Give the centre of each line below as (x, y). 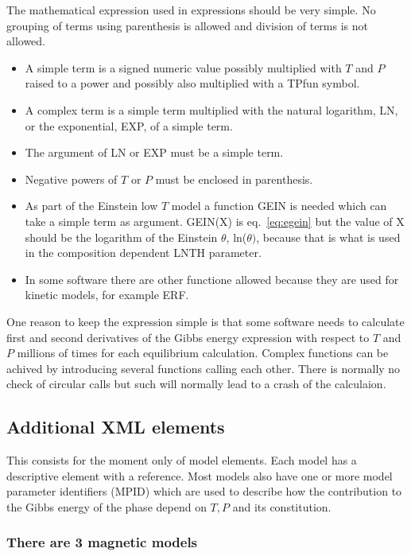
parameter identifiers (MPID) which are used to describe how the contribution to (204, 491)
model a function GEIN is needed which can (279, 206)
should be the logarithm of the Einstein (121, 237)
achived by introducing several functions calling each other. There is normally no (204, 368)
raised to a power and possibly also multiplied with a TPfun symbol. (192, 83)
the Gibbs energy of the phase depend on (107, 506)
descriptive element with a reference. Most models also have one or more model (200, 475)
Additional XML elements (116, 427)
